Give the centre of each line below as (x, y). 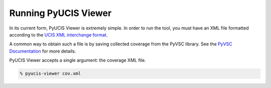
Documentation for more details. (43, 51)
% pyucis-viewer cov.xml (50, 73)
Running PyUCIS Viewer (60, 13)
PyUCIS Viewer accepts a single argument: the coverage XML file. (78, 60)
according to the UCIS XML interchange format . (58, 34)
